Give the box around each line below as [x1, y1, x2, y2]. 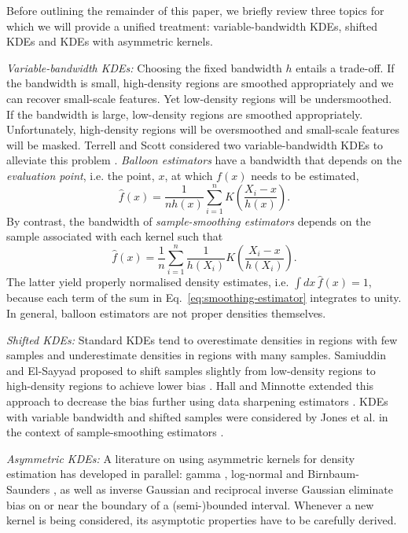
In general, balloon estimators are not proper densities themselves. [6, 304, 326, 321]
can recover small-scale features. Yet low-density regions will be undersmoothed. [6, 90, 392, 106]
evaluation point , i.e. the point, [6, 167, 155, 183]
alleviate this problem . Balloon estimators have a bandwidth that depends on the [6, 152, 402, 168]
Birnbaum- [307, 465, 359, 482]
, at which [164, 167, 213, 183]
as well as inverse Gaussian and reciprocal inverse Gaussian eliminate [60, 480, 393, 497]
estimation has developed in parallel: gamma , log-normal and [6, 465, 304, 482]
